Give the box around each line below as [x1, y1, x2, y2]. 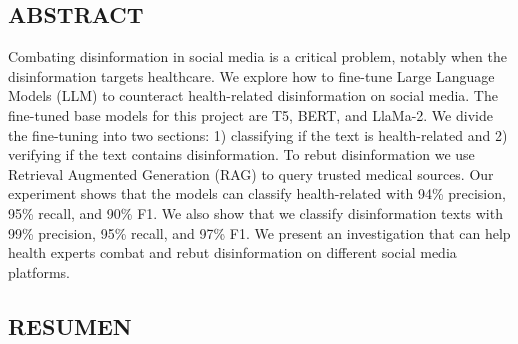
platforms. [8, 261, 70, 282]
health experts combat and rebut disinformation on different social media [8, 242, 457, 263]
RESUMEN [8, 310, 132, 341]
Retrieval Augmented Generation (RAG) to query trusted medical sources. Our [8, 163, 494, 184]
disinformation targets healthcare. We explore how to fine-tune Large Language [8, 65, 495, 86]
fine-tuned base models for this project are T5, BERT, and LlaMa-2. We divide [8, 104, 493, 125]
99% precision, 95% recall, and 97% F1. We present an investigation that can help [8, 222, 511, 243]
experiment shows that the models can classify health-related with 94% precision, [8, 183, 506, 204]
